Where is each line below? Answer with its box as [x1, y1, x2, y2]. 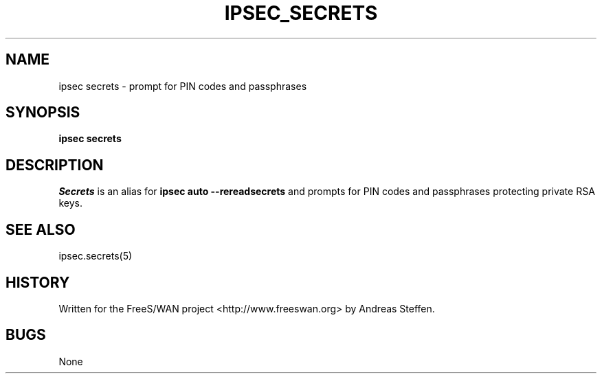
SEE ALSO [5, 220, 76, 238]
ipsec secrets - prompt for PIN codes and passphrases [58, 80, 307, 92]
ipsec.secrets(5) [58, 250, 133, 262]
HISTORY [5, 273, 70, 291]
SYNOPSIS [5, 104, 80, 122]
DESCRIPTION [5, 156, 104, 174]
